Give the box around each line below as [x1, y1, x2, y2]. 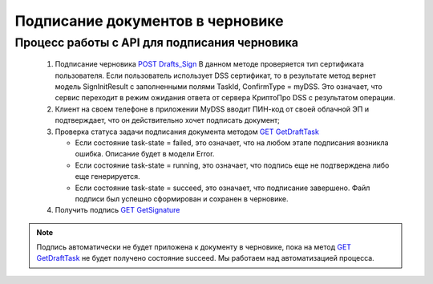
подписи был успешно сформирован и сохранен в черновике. [75, 193, 289, 204]
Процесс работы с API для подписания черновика [14, 35, 299, 50]
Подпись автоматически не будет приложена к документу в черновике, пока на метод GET [36, 242, 352, 252]
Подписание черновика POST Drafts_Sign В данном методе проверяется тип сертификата [55, 59, 365, 69]
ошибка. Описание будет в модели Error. [75, 149, 215, 159]
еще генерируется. [75, 172, 140, 181]
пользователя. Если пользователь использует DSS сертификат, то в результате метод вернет [55, 71, 376, 80]
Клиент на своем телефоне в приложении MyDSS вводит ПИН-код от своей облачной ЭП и [55, 104, 369, 114]
